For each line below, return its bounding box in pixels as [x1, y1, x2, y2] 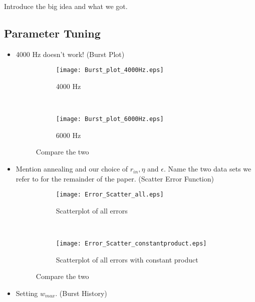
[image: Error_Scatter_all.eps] [56, 191, 164, 198]
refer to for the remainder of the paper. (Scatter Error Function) [16, 173, 214, 183]
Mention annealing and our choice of [16, 163, 128, 174]
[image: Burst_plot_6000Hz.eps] [56, 115, 164, 123]
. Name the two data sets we [163, 163, 251, 174]
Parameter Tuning [4, 25, 101, 40]
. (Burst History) [55, 287, 107, 298]
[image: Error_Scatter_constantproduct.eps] [56, 240, 207, 247]
